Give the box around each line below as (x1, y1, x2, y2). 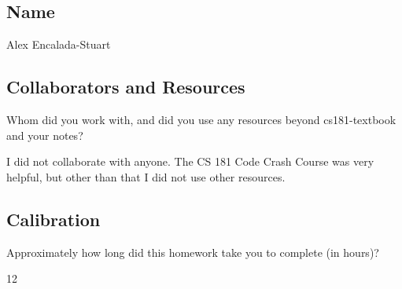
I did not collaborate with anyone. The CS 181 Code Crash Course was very (6, 153, 374, 170)
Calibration (6, 207, 101, 231)
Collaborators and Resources (6, 75, 245, 99)
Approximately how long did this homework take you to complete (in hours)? (6, 243, 379, 260)
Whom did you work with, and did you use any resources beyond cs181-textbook (6, 112, 396, 127)
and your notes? (6, 126, 83, 143)
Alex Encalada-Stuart (6, 36, 111, 53)
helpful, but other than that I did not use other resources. (6, 168, 286, 185)
